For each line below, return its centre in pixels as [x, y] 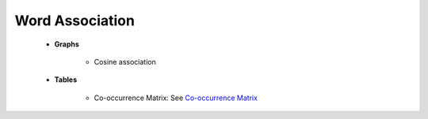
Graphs [67, 44]
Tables [66, 80]
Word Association [75, 20]
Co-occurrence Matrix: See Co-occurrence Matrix [176, 98]
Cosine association [125, 61]
